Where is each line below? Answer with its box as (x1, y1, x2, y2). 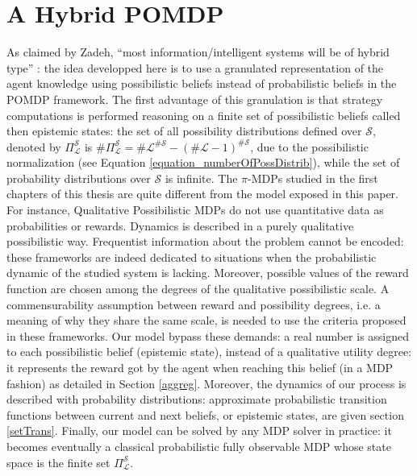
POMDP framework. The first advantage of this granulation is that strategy (6, 90, 383, 107)
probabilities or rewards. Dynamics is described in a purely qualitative (6, 217, 354, 234)
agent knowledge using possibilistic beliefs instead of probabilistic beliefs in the (6, 75, 397, 92)
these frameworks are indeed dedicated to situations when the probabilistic (6, 248, 377, 265)
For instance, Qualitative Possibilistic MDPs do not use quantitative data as (6, 201, 384, 218)
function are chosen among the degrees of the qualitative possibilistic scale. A (6, 280, 390, 297)
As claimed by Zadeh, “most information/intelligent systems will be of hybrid (6, 43, 390, 60)
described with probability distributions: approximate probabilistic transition (6, 391, 387, 408)
